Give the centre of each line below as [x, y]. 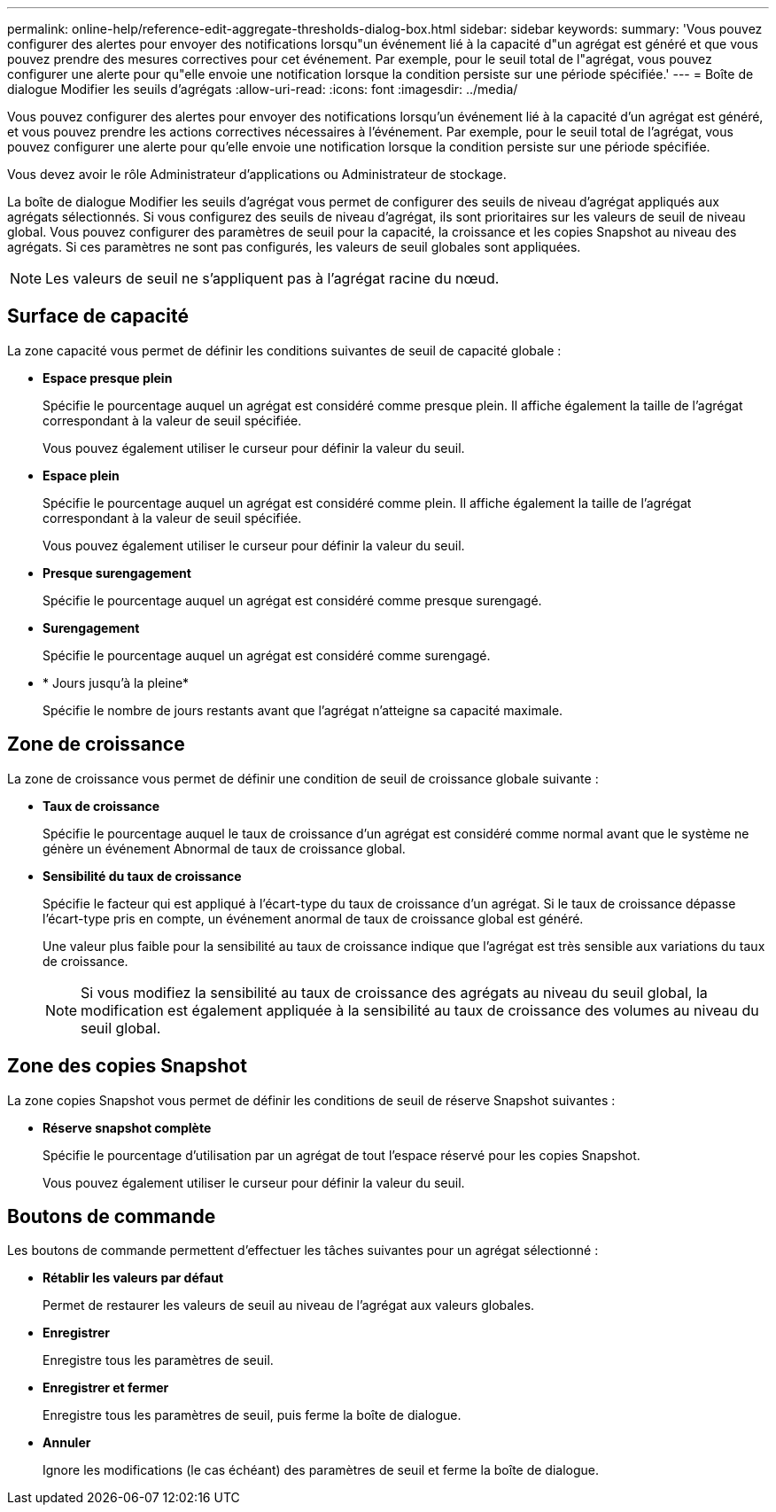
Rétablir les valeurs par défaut [133, 1278]
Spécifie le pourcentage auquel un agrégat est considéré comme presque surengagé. [292, 600]
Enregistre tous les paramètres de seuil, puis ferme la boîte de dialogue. [252, 1415]
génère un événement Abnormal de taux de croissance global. [224, 848]
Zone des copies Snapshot [127, 1066]
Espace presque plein [108, 378]
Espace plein [81, 475]
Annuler [67, 1443]
